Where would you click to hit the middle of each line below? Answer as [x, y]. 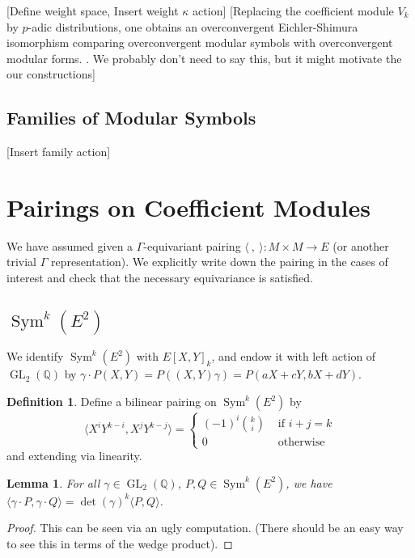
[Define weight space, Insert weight [93, 11]
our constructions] [51, 74]
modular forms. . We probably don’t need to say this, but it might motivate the [204, 58]
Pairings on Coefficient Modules [188, 207]
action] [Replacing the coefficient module [293, 11]
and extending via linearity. [74, 456]
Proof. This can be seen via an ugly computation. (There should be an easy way [205, 528]
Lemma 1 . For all [53, 482]
